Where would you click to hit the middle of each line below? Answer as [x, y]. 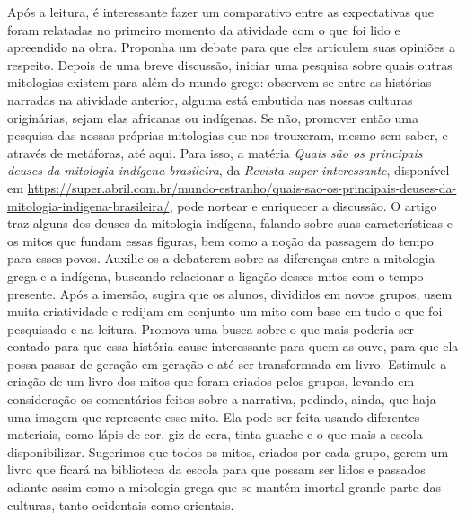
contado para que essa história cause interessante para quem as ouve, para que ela [233, 346]
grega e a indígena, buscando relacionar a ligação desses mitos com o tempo [215, 275]
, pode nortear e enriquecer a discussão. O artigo [303, 205]
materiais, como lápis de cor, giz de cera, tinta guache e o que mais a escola [215, 434]
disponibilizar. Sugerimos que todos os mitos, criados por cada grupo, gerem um [228, 451]
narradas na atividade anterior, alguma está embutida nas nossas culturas [210, 99]
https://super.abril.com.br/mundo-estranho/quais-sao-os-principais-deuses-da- [242, 187]
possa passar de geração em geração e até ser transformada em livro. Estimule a [227, 363]
